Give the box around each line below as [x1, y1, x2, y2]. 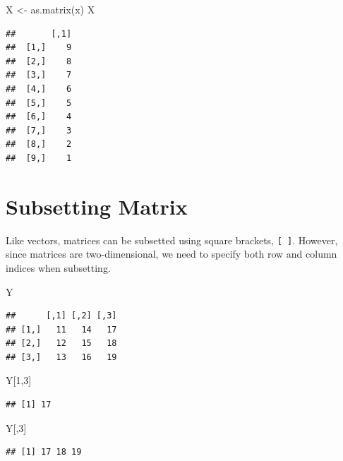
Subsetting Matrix [6, 191, 188, 220]
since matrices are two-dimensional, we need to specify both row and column [6, 246, 337, 261]
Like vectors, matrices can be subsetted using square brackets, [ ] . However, [6, 232, 338, 247]
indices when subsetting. [6, 260, 111, 275]
